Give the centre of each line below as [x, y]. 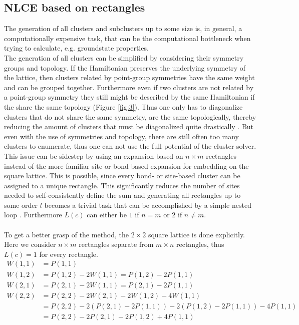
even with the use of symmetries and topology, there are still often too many [122, 136]
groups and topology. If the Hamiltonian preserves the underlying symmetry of [125, 67]
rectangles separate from [116, 244]
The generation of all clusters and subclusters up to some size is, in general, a [123, 28]
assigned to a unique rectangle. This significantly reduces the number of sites [122, 185]
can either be [107, 215]
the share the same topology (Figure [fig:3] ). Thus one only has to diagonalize [123, 106]
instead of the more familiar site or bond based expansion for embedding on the [126, 166]
